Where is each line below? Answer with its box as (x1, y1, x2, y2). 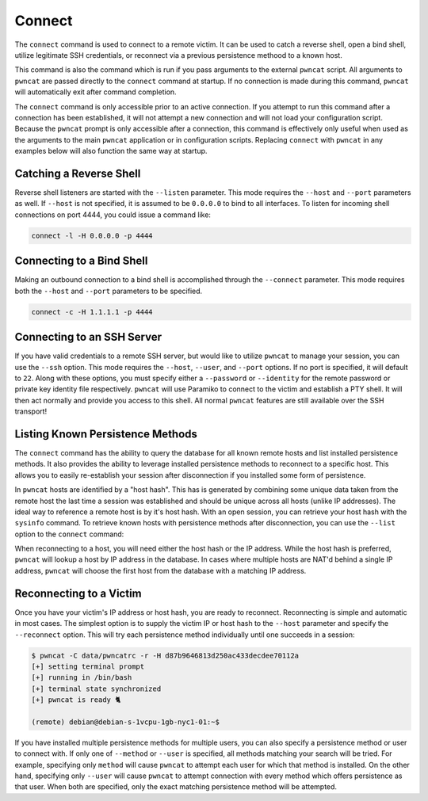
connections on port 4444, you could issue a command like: (14, 210, 212, 219)
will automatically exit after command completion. (14, 87, 178, 97)
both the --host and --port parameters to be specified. (14, 286, 203, 296)
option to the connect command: (14, 529, 124, 539)
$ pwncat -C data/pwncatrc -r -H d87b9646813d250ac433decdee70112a (31, 650, 300, 660)
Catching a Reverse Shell (14, 166, 141, 180)
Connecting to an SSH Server (14, 330, 162, 344)
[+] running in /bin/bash (31, 673, 132, 682)
